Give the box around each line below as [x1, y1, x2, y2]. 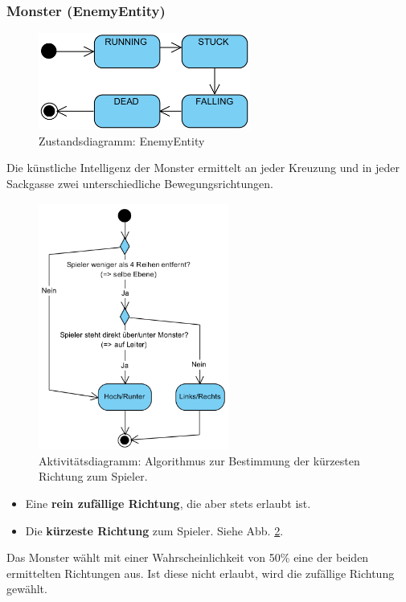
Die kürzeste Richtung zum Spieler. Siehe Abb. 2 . [25, 522, 284, 539]
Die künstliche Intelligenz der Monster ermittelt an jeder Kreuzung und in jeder [6, 159, 400, 176]
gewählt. [6, 580, 47, 597]
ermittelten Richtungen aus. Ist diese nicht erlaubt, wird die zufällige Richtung [6, 564, 395, 581]
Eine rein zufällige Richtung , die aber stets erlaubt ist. [25, 495, 311, 512]
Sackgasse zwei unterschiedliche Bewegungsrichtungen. [6, 175, 273, 191]
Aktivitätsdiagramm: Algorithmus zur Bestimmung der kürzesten [39, 452, 360, 469]
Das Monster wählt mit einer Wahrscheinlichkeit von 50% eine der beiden [6, 549, 369, 566]
